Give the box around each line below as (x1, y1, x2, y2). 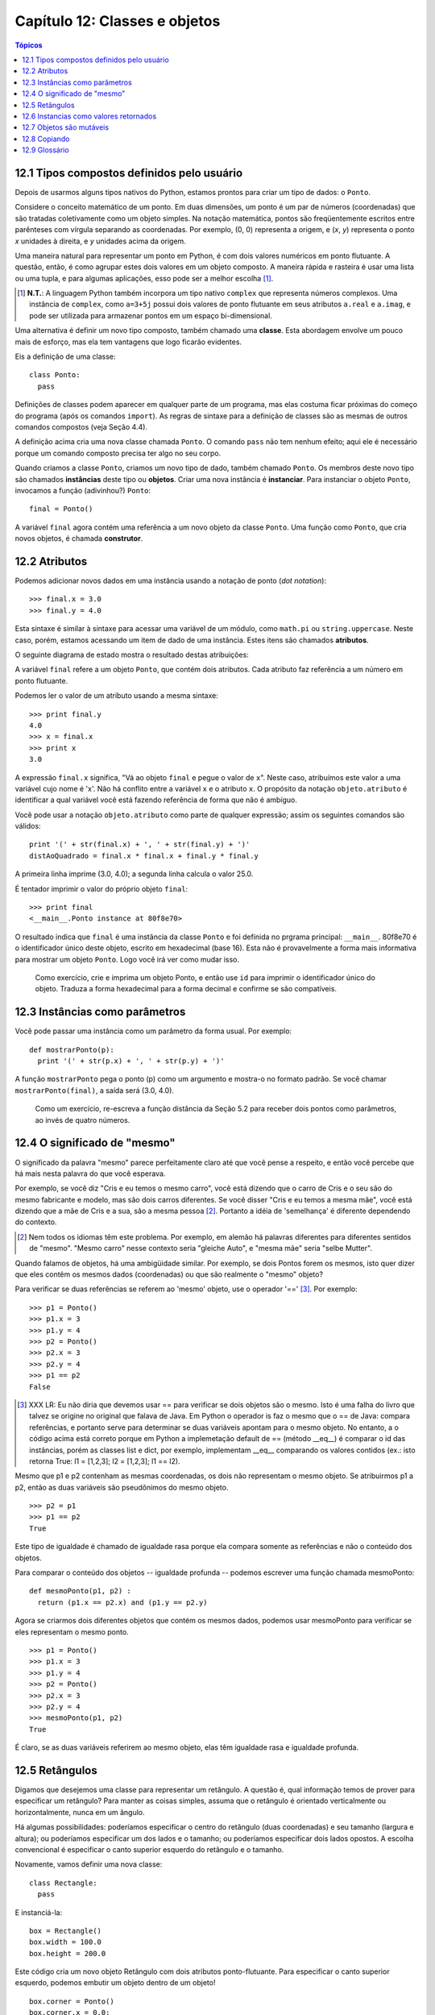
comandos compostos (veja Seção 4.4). (14, 422, 148, 431)
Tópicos (14, 40, 43, 50)
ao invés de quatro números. (35, 1115, 130, 1124)
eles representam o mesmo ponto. (14, 1627, 129, 1636)
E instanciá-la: (14, 1907, 63, 1917)
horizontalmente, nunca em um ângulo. (14, 1807, 145, 1817)
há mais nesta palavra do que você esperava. (14, 1169, 166, 1178)
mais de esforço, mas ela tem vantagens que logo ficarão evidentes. (14, 337, 242, 347)
